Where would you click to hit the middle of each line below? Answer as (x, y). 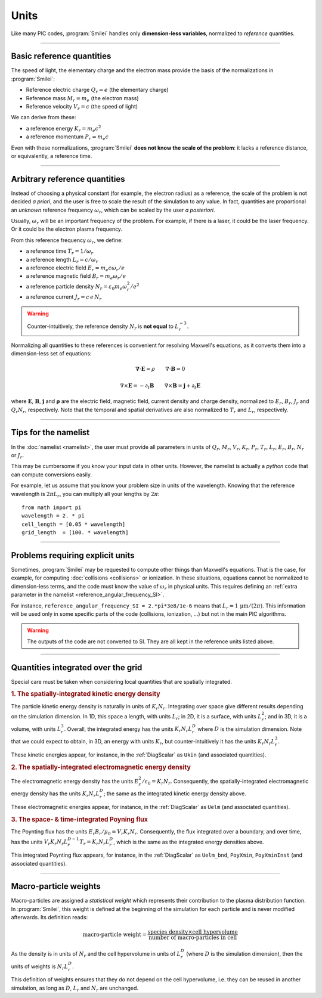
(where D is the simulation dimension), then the (244, 953)
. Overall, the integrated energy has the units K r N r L (128, 729)
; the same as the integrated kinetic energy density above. (175, 794)
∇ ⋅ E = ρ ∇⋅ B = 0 (160, 369)
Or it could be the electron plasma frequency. (66, 229)
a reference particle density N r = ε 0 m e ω (77, 287)
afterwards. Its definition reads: (49, 918)
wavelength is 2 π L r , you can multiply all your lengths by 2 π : (85, 495)
